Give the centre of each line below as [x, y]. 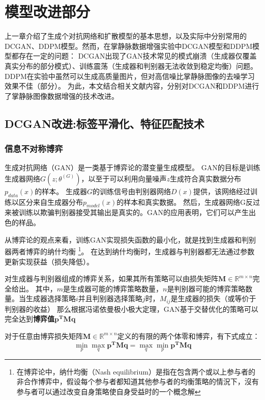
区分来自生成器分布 [51, 202]
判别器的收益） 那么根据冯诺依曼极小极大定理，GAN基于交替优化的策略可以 [131, 309]
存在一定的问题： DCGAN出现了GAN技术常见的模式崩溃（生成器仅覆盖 [138, 56]
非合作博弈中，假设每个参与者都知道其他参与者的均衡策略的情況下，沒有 [138, 381]
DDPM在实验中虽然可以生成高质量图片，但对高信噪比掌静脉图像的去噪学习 [130, 76]
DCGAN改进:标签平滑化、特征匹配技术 [105, 123]
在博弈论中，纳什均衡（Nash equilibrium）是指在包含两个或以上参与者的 [136, 371]
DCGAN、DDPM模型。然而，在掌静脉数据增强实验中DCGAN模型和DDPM [129, 46]
